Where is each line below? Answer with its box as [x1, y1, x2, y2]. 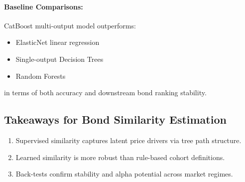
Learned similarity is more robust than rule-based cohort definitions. [15, 152, 225, 162]
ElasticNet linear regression [15, 37, 100, 47]
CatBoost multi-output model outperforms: [4, 20, 136, 30]
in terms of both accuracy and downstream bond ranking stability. [4, 87, 207, 98]
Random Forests [15, 70, 66, 81]
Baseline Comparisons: [4, 1, 83, 11]
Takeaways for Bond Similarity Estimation [4, 112, 227, 127]
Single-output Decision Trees [15, 53, 104, 64]
